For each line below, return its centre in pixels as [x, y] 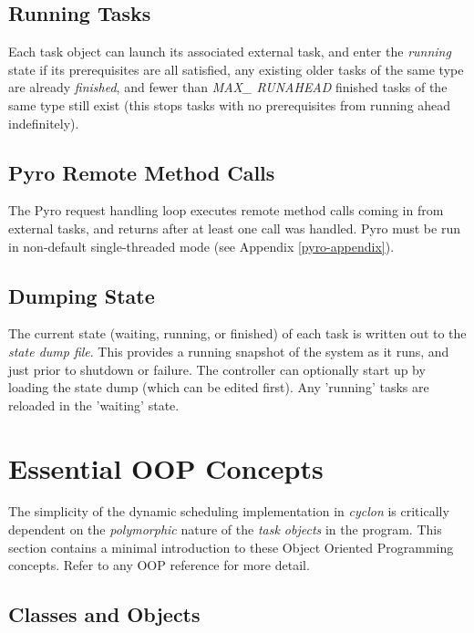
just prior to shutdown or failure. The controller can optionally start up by [217, 369]
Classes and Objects [104, 614]
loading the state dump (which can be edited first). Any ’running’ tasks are [219, 387]
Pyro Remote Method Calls [142, 172]
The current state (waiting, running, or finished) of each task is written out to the [237, 333]
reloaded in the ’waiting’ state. [94, 405]
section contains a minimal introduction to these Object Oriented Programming [231, 547]
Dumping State [82, 295]
